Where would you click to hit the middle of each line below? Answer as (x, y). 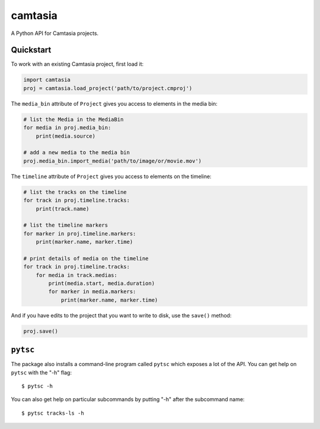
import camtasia (47, 80)
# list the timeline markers (66, 225)
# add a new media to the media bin (77, 152)
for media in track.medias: (77, 275)
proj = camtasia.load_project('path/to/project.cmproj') (108, 88)
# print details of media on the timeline (86, 258)
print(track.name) (63, 209)
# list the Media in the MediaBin (73, 119)
